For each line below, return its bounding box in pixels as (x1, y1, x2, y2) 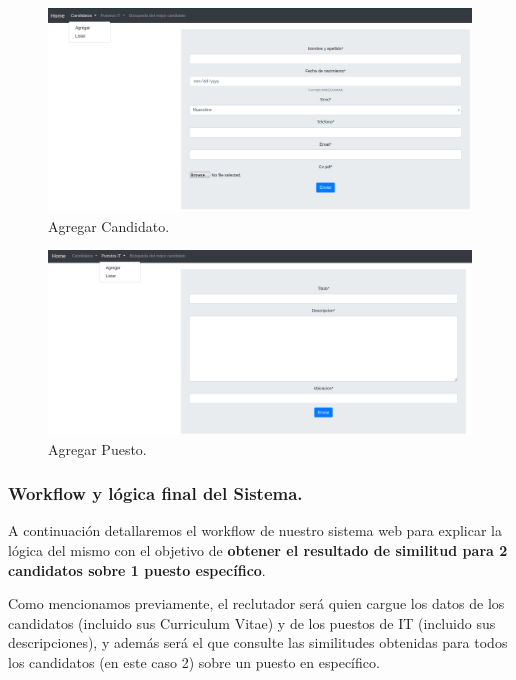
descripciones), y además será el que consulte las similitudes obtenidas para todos (8, 632, 508, 653)
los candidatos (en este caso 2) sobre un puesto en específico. (8, 651, 380, 672)
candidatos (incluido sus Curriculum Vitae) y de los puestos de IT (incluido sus (8, 612, 496, 633)
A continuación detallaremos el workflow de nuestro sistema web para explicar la (8, 520, 502, 541)
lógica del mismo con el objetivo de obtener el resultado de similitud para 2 (8, 539, 508, 560)
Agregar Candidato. (48, 215, 170, 236)
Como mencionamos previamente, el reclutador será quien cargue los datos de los (8, 593, 505, 614)
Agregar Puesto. (48, 438, 147, 459)
